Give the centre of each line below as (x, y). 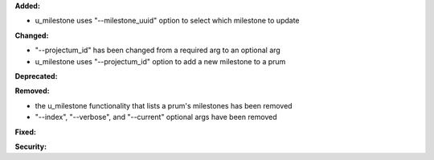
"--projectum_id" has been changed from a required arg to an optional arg (158, 50)
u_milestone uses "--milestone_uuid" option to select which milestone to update (168, 21)
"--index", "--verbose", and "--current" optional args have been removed (156, 117)
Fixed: (25, 132)
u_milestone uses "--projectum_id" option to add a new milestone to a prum (160, 61)
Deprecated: (36, 76)
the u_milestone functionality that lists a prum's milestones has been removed (164, 105)
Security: (31, 146)
